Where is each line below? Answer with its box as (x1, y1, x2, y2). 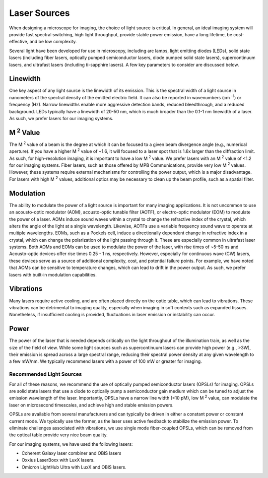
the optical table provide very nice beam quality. (9, 432, 108, 438)
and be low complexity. (29, 39, 77, 45)
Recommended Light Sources (9, 371, 82, 378)
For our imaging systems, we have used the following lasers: (9, 441, 133, 447)
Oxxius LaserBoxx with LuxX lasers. (21, 457, 95, 463)
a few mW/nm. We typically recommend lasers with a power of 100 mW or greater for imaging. (9, 358, 202, 364)
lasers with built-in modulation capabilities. (9, 272, 97, 277)
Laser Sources (9, 7, 70, 18)
